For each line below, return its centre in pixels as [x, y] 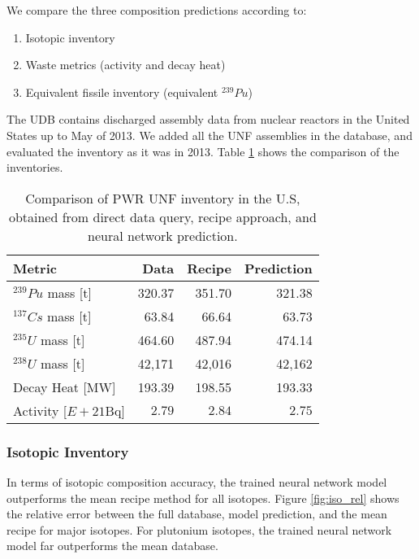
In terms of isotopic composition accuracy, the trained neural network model [197, 481]
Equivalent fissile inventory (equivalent [122, 92]
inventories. [35, 167]
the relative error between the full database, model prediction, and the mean [197, 514]
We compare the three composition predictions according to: [157, 10]
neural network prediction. [163, 235]
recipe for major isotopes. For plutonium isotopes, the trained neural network [199, 529]
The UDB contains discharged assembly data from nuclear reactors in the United [208, 119]
